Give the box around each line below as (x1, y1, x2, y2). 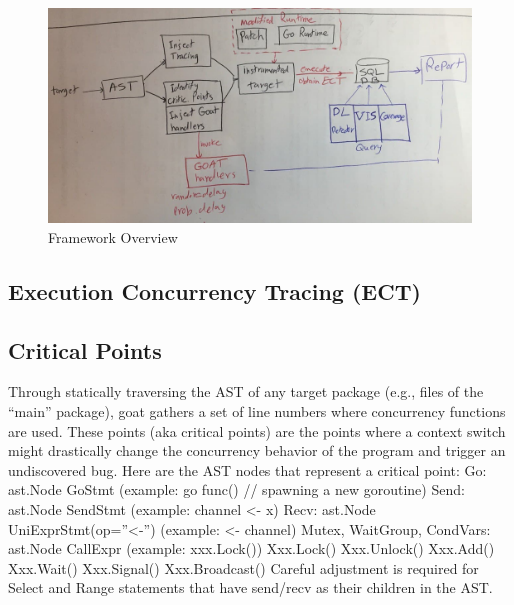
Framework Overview (48, 226, 178, 247)
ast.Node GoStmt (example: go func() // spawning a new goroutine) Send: (8, 479, 465, 500)
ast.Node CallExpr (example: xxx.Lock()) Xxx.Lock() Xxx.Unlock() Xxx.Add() (8, 538, 495, 559)
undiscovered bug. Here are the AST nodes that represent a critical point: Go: (8, 459, 487, 480)
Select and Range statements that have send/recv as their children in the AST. (8, 577, 493, 598)
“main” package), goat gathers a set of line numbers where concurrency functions (8, 401, 506, 422)
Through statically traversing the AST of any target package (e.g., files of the (8, 381, 484, 402)
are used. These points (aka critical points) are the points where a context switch (8, 420, 506, 441)
